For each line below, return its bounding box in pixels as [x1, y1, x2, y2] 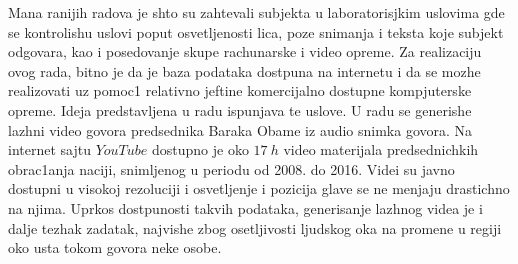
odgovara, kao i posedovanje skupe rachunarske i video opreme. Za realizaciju [8, 41, 482, 62]
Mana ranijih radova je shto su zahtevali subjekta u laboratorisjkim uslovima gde [8, 2, 505, 22]
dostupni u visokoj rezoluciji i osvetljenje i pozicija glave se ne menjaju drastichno [8, 178, 510, 199]
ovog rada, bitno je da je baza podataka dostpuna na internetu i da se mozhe [8, 60, 481, 81]
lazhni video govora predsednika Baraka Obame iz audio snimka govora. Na [8, 119, 473, 140]
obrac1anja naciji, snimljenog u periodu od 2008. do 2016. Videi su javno [8, 158, 455, 179]
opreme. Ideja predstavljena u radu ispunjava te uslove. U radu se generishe [8, 99, 472, 120]
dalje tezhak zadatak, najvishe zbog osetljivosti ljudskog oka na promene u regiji [8, 217, 502, 238]
